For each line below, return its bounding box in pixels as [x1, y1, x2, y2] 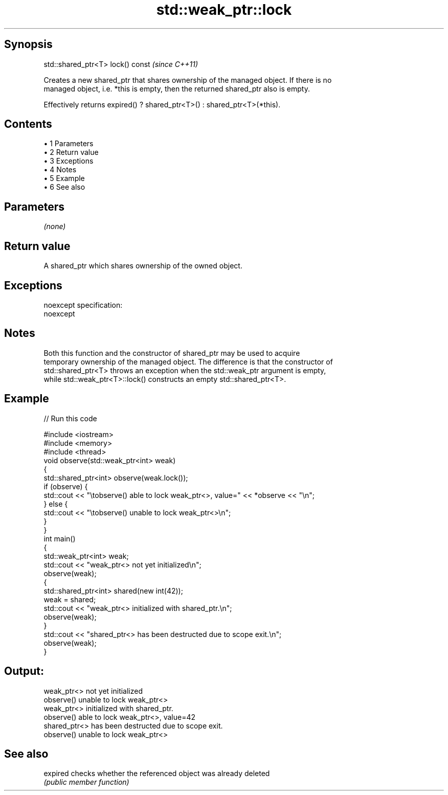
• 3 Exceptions [43, 156, 94, 166]
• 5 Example [43, 174, 85, 183]
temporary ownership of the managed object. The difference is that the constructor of [43, 357, 333, 366]
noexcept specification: [43, 300, 123, 309]
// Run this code [43, 414, 97, 423]
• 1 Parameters [43, 139, 94, 148]
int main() [43, 534, 76, 543]
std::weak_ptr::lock [156, 1, 292, 18]
